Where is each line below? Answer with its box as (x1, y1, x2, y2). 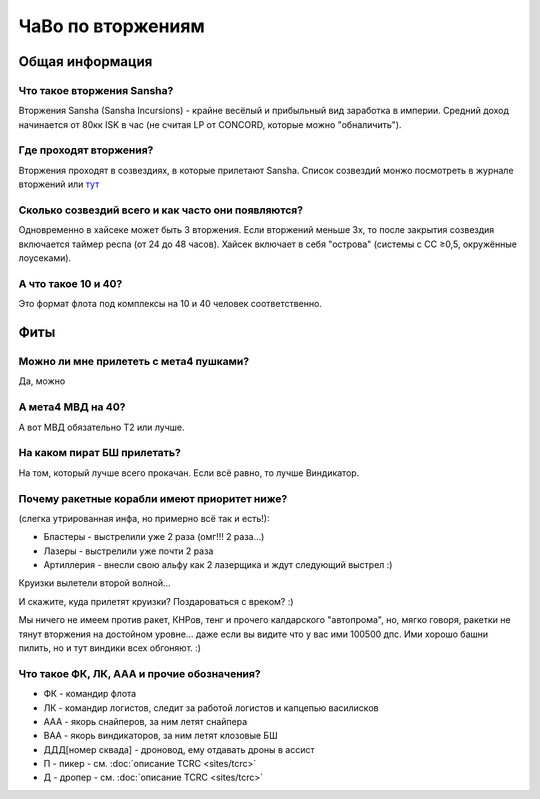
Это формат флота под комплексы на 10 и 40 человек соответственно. (18, 298, 322, 310)
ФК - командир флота (43, 688, 137, 700)
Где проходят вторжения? (18, 143, 154, 157)
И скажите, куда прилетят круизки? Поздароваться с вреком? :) (18, 595, 294, 607)
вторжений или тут (18, 178, 100, 190)
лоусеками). (18, 252, 72, 264)
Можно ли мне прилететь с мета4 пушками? (18, 355, 250, 369)
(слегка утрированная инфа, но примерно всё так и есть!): (18, 512, 270, 524)
